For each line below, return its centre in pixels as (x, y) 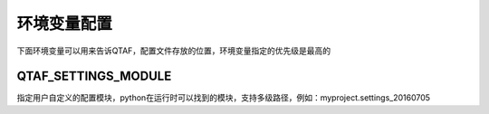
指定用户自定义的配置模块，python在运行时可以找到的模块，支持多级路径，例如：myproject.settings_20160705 (223, 98)
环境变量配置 (65, 24)
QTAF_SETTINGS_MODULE (94, 76)
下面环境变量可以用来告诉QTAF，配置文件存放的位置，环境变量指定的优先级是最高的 (174, 51)
